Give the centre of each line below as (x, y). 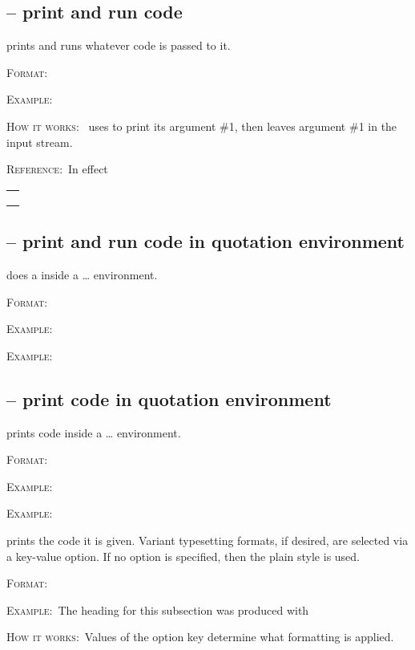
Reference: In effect (57, 169)
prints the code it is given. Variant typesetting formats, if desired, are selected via (207, 540)
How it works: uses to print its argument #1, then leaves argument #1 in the (202, 126)
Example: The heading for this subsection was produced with (158, 609)
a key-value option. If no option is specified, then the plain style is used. (183, 556)
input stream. (40, 142)
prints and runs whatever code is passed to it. (119, 45)
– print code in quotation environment (169, 398)
